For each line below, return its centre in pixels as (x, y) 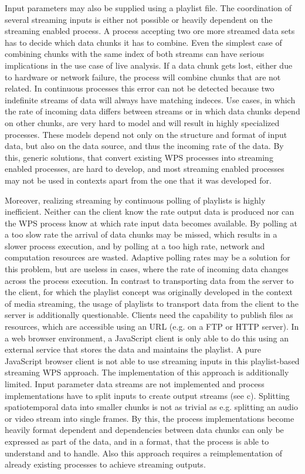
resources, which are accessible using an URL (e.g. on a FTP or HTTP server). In (152, 326)
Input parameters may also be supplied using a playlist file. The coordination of (148, 8)
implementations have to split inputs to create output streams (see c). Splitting (147, 395)
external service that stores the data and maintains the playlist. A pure (133, 349)
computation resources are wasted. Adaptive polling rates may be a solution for (148, 257)
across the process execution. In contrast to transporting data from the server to (149, 280)
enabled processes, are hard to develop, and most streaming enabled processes (145, 169)
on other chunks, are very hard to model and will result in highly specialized (142, 122)
